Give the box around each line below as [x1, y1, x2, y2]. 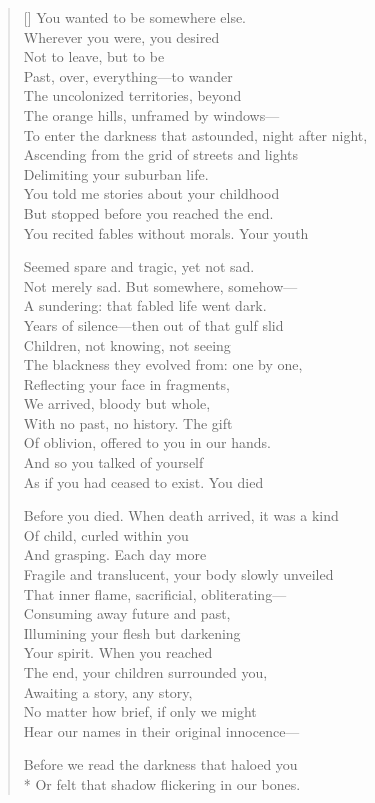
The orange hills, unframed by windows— [23, 104, 280, 125]
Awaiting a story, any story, [23, 681, 193, 702]
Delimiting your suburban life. [23, 163, 209, 184]
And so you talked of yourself [23, 452, 204, 473]
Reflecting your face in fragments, [23, 373, 230, 394]
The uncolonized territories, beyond [23, 85, 242, 106]
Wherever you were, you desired [23, 26, 220, 47]
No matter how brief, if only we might [23, 701, 257, 722]
